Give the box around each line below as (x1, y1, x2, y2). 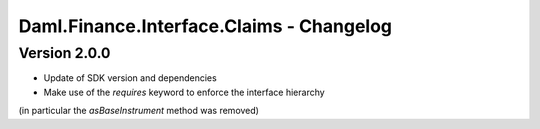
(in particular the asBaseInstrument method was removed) (18, 105, 260, 117)
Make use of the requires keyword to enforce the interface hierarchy (43, 86, 325, 98)
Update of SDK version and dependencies (43, 72, 217, 84)
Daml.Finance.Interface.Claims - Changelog (18, 15, 393, 37)
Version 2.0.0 (18, 44, 111, 62)
